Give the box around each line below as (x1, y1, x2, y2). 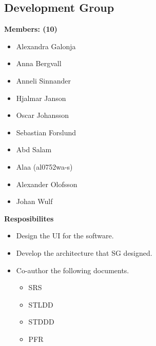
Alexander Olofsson (16, 178, 77, 189)
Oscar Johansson (16, 110, 69, 120)
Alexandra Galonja (16, 40, 76, 51)
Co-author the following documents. (16, 264, 129, 275)
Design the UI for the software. (16, 230, 114, 241)
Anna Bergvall (16, 58, 62, 69)
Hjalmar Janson (16, 92, 66, 103)
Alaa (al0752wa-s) (16, 161, 73, 172)
